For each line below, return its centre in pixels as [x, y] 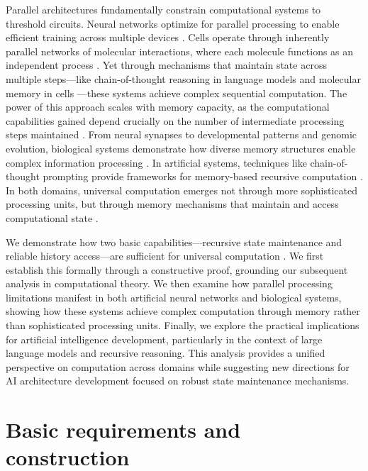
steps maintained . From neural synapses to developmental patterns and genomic [182, 134]
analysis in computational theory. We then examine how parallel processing [169, 283]
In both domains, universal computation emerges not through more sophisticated [182, 190]
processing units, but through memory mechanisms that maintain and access [172, 204]
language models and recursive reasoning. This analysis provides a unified [166, 353]
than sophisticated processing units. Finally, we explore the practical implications [183, 325]
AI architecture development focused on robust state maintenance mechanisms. [178, 381]
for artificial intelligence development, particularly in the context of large [164, 339]
